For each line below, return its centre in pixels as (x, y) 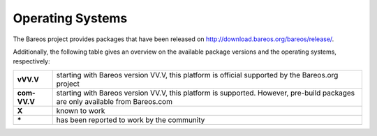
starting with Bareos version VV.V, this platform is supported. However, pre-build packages (206, 93)
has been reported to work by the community (131, 120)
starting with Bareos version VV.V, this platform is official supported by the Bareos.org (197, 75)
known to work (81, 110)
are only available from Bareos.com (114, 101)
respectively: (31, 61)
